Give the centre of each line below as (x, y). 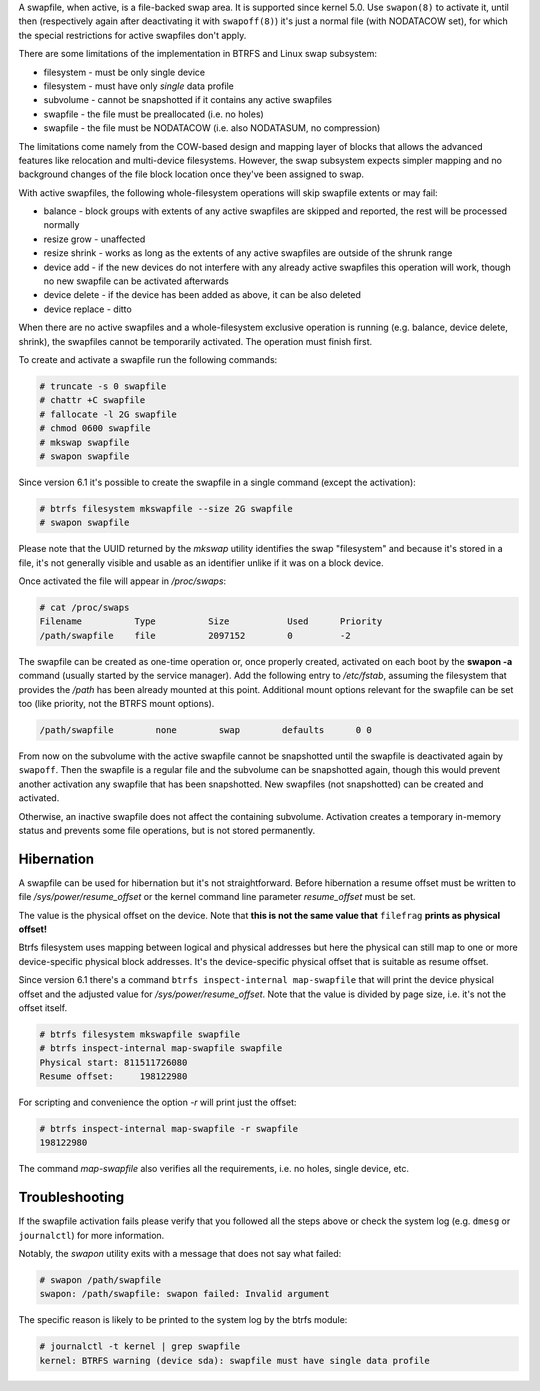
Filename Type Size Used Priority (211, 621)
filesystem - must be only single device (124, 72)
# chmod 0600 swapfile (95, 428)
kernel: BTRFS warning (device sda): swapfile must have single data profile (234, 1360)
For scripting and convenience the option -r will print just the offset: (157, 1102)
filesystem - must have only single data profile (139, 86)
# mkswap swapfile (84, 442)
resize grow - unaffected (94, 239)
